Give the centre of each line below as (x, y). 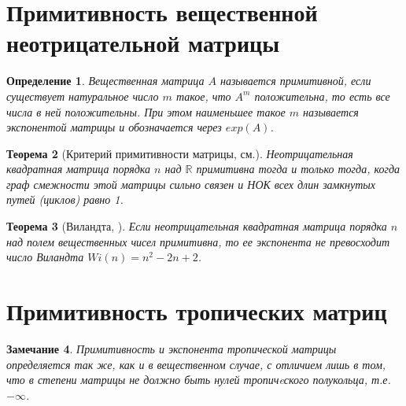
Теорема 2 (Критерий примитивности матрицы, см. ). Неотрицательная (180, 153)
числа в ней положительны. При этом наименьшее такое (146, 111)
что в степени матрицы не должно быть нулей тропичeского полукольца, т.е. (199, 380)
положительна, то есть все (322, 96)
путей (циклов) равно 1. (65, 199)
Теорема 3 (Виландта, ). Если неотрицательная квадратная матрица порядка (197, 226)
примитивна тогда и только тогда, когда (298, 169)
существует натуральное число (83, 96)
